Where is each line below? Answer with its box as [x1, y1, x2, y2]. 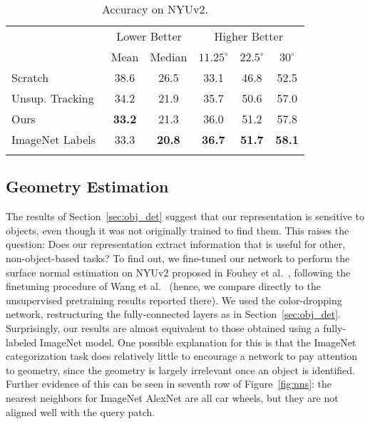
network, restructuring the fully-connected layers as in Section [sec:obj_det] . [6, 306, 341, 321]
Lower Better [116, 28, 182, 44]
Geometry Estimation [6, 175, 169, 197]
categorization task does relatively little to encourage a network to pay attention [6, 348, 358, 363]
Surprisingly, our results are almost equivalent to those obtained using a [6, 320, 320, 335]
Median [150, 48, 187, 65]
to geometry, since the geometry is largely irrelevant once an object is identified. [6, 362, 355, 377]
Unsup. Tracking [11, 90, 94, 106]
